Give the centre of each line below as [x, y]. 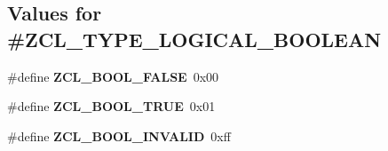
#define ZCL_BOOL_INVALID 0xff [119, 135]
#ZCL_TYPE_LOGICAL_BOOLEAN [194, 39]
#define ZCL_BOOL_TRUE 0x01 [111, 106]
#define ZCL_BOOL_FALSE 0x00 [113, 76]
